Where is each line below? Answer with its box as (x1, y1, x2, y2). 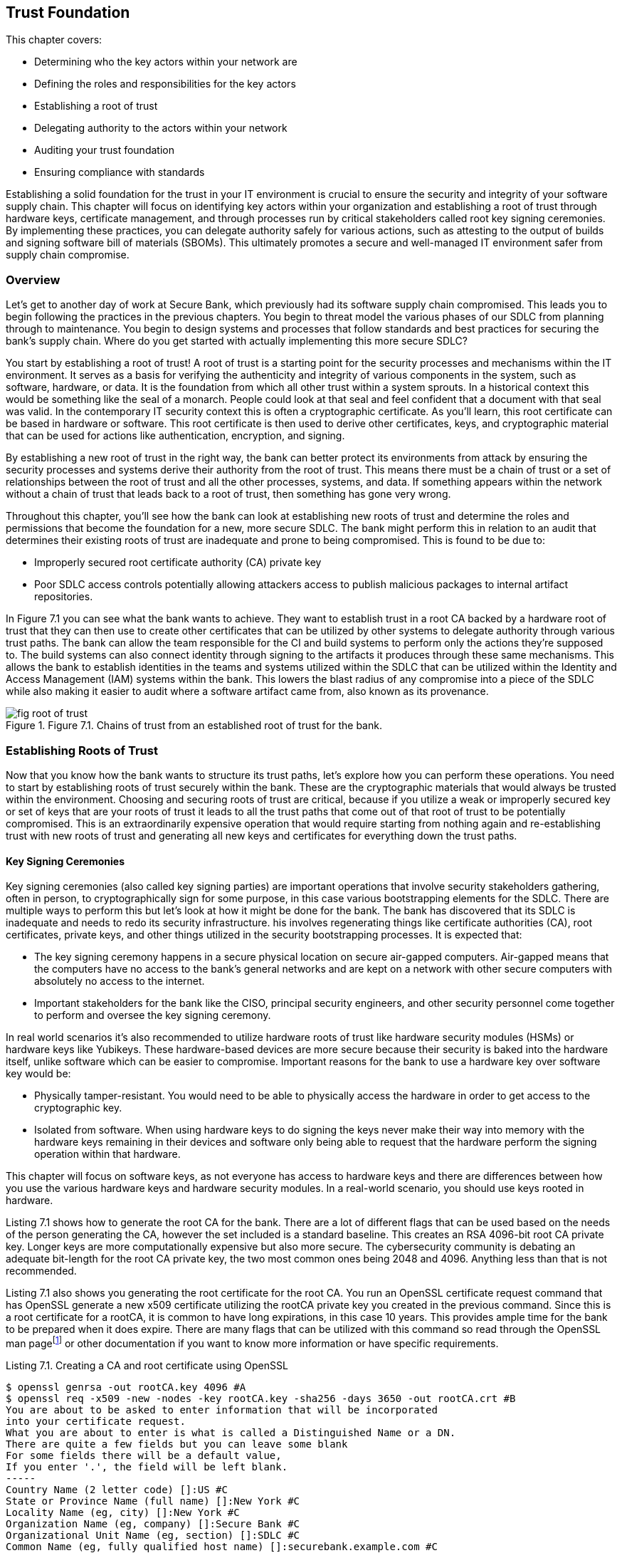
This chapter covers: (6, 33, 102, 46)
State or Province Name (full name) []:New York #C (6, 1495, 300, 1507)
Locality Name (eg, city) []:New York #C (6, 1506, 240, 1518)
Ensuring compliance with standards (34, 166, 205, 179)
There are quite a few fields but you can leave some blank (6, 1438, 348, 1450)
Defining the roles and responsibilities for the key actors (34, 78, 296, 90)
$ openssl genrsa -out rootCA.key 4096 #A (6, 1381, 246, 1393)
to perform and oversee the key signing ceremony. (34, 1009, 271, 1022)
